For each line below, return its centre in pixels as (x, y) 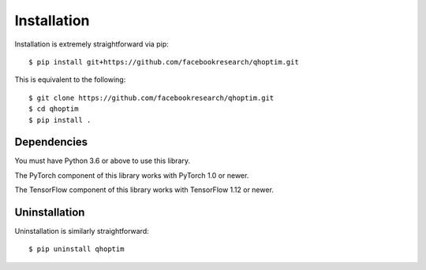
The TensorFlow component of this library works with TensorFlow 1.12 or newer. (144, 190)
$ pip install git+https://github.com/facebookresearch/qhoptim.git (164, 62)
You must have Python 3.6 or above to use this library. (103, 161)
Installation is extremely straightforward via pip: (92, 44)
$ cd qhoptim (54, 109)
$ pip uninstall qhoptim (77, 249)
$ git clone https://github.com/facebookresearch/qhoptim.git (151, 98)
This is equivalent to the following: (70, 80)
